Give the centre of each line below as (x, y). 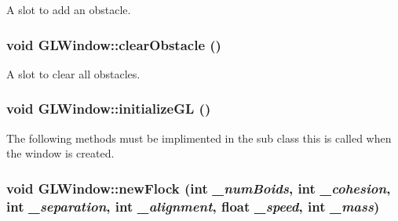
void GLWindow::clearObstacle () (114, 44)
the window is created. (60, 153)
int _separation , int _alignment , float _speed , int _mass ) (193, 206)
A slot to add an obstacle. (69, 9)
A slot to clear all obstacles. (73, 73)
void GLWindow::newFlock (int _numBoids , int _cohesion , (199, 188)
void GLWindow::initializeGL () (109, 109)
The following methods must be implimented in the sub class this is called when (199, 138)
